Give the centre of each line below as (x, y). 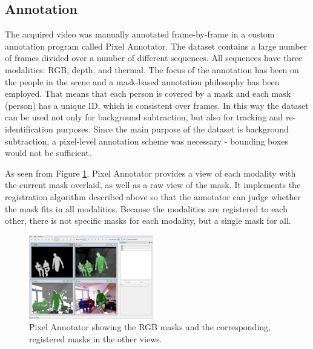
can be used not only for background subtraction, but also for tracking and (144, 117)
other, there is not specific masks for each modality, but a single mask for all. (148, 220)
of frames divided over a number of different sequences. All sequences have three (154, 58)
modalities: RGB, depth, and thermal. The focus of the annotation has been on (152, 69)
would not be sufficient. (48, 153)
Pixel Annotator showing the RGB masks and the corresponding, (150, 327)
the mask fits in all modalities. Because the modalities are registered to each (146, 208)
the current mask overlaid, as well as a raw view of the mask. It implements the (153, 185)
